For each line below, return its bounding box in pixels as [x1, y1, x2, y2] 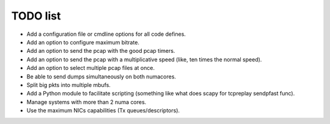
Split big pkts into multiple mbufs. [26, 81, 111, 88]
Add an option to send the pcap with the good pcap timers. [26, 47, 175, 55]
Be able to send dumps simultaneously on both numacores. [26, 73, 177, 80]
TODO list [11, 9, 61, 22]
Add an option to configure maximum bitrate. [26, 38, 140, 46]
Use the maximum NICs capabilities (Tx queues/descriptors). [26, 107, 180, 114]
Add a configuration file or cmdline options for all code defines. [26, 30, 186, 38]
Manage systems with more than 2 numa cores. [26, 98, 147, 106]
